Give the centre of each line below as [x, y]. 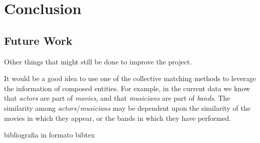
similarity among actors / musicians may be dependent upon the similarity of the [127, 108]
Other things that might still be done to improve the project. [98, 61]
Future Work [38, 40]
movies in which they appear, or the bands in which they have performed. [118, 118]
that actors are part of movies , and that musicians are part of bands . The [117, 98]
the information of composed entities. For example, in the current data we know [127, 88]
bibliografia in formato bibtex [49, 135]
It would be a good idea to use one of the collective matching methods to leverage [130, 78]
